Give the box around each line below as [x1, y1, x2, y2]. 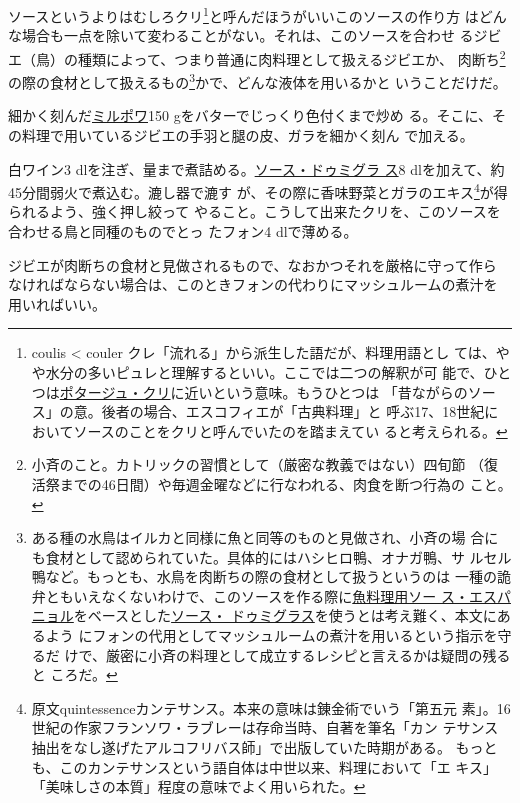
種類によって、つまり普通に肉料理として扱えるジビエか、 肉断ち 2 [77, 45, 506, 69]
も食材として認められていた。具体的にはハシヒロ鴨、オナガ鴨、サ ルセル [31, 546, 512, 567]
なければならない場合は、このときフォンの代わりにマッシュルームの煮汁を [8, 274, 498, 295]
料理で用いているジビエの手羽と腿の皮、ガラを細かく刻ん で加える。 [21, 124, 474, 145]
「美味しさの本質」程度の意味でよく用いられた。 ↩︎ [31, 776, 366, 797]
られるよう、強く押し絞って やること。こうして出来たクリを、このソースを [8, 201, 501, 222]
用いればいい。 [8, 293, 106, 314]
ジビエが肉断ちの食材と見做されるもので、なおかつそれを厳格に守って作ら [8, 254, 497, 275]
